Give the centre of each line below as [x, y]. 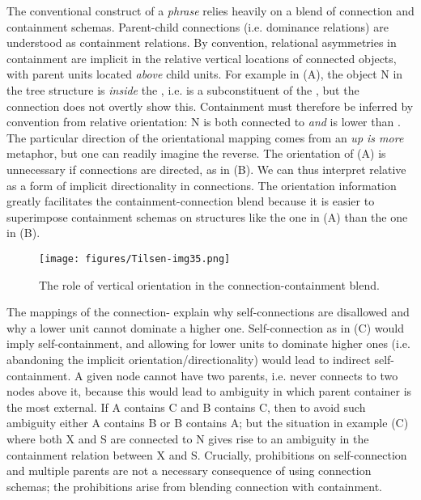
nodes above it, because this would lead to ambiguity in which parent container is [209, 391]
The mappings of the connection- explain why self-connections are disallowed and [208, 312]
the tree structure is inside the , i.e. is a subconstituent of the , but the [183, 89]
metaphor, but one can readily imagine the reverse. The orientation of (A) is [196, 153]
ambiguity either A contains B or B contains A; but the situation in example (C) [208, 423]
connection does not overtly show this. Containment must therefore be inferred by [210, 106]
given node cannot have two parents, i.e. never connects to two [242, 375]
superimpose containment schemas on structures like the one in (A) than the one [207, 216]
